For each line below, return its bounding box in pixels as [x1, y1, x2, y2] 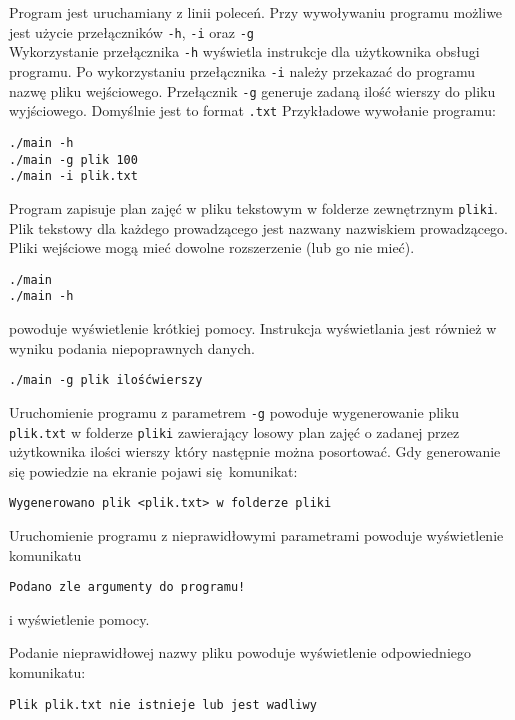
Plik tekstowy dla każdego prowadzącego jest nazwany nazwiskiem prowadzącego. [9, 217, 508, 238]
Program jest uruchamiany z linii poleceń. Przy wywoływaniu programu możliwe [9, 2, 503, 22]
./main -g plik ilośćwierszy [9, 373, 203, 388]
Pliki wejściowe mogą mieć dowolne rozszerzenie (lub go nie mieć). [9, 237, 415, 258]
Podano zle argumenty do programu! [9, 580, 246, 595]
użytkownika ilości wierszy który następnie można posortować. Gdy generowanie [9, 441, 501, 462]
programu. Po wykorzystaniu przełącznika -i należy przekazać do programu [9, 60, 476, 81]
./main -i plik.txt [9, 169, 138, 184]
